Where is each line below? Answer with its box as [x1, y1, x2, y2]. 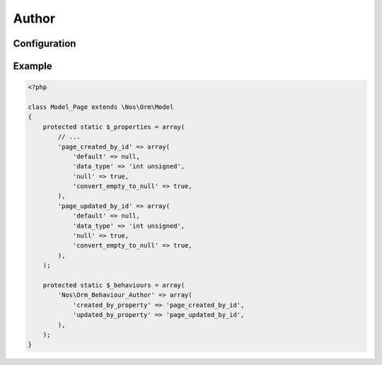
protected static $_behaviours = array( [42, 281, 185, 289]
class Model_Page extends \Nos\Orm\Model [28, 103, 174, 111]
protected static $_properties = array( [42, 122, 185, 131]
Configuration [13, 37, 76, 50]
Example [13, 60, 52, 72]
